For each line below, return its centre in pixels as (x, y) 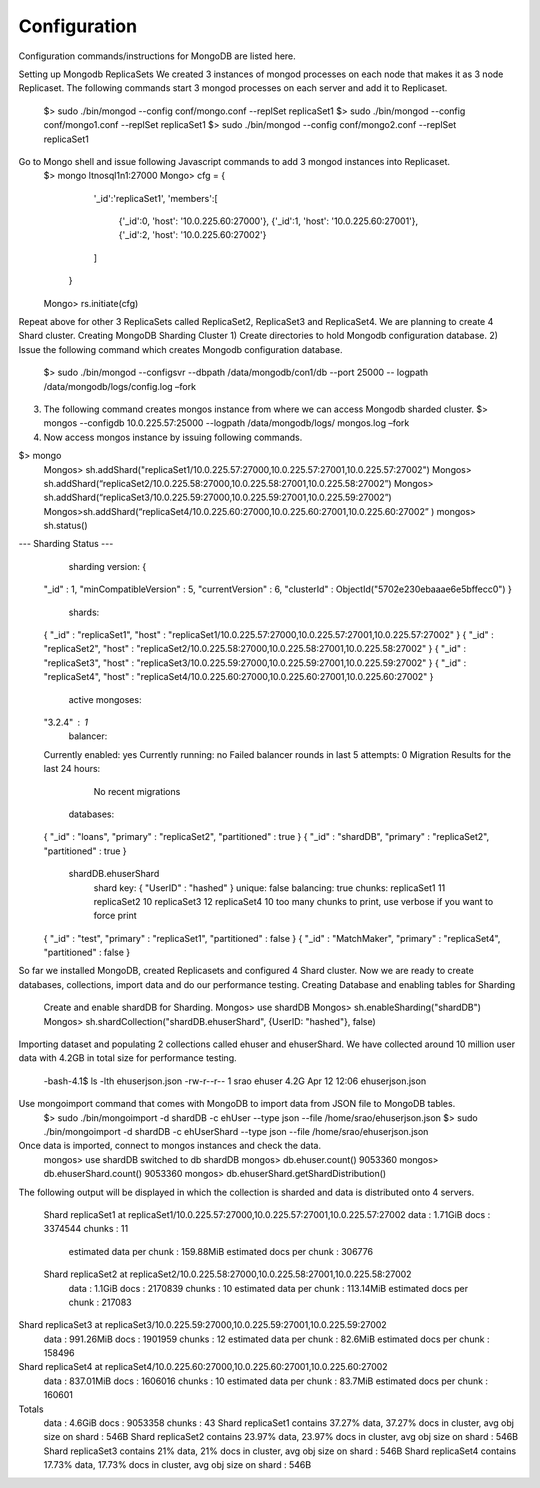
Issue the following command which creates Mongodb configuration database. (180, 349)
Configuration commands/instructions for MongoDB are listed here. (157, 56)
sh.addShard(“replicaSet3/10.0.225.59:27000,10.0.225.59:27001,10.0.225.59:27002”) (217, 497)
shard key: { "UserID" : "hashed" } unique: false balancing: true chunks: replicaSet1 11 (269, 887)
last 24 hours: (72, 769)
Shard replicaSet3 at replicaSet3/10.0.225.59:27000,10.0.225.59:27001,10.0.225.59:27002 (202, 1325)
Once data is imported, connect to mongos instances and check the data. (170, 1146)
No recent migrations (137, 791)
